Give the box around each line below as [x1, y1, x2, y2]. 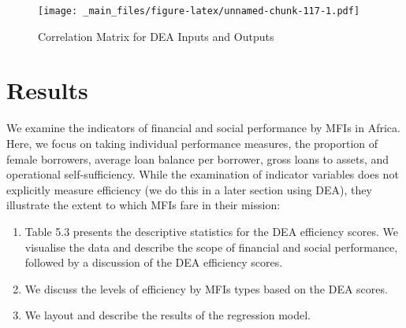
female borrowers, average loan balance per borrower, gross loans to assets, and [6, 150, 389, 167]
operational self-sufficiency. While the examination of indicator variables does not [6, 166, 399, 182]
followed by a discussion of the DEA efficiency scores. [24, 254, 283, 271]
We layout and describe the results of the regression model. [24, 307, 311, 323]
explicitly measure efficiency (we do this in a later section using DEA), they [6, 181, 372, 197]
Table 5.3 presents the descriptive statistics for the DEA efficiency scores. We [24, 223, 398, 239]
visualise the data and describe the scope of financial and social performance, [24, 238, 398, 255]
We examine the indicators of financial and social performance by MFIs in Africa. [6, 120, 400, 136]
